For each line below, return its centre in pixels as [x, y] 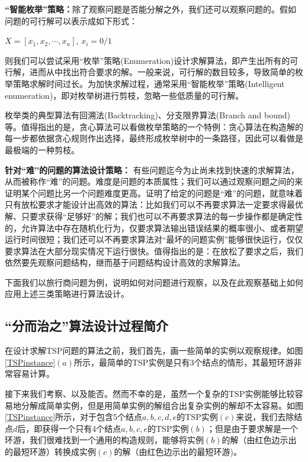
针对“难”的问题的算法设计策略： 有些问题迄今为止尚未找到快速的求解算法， [152, 169]
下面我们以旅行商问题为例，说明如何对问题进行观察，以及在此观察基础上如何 [154, 282]
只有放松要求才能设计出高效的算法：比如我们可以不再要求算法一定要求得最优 [154, 204]
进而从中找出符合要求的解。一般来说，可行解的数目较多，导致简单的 [162, 72]
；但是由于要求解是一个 [252, 428]
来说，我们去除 [265, 417]
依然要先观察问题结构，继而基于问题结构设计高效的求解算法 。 [125, 262]
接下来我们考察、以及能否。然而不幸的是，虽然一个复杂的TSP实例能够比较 [150, 394]
